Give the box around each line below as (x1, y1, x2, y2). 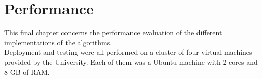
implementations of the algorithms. (4, 37, 112, 47)
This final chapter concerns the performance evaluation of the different (4, 27, 222, 38)
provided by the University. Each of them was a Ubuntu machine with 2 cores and (4, 56, 258, 67)
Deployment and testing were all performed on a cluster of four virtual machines (4, 47, 252, 57)
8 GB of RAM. (4, 66, 50, 77)
